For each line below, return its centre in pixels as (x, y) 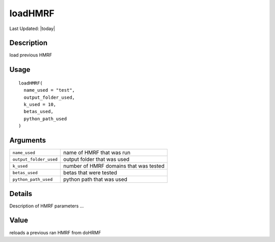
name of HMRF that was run (97, 153)
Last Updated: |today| (32, 29)
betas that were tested (90, 173)
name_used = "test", (49, 90)
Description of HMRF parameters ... (47, 206)
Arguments (28, 140)
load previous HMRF (31, 55)
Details (21, 194)
